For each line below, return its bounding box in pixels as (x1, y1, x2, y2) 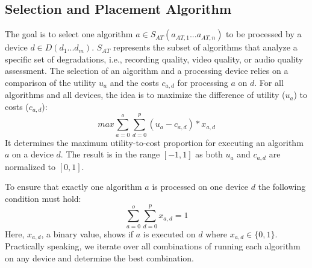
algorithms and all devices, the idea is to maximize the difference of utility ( (5, 88, 285, 101)
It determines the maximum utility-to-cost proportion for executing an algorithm (5, 136, 304, 148)
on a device (12, 148, 54, 160)
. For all (254, 76, 284, 88)
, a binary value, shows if (41, 227, 134, 240)
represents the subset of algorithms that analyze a (113, 41, 298, 53)
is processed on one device (152, 180, 249, 193)
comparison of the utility (5, 76, 96, 88)
